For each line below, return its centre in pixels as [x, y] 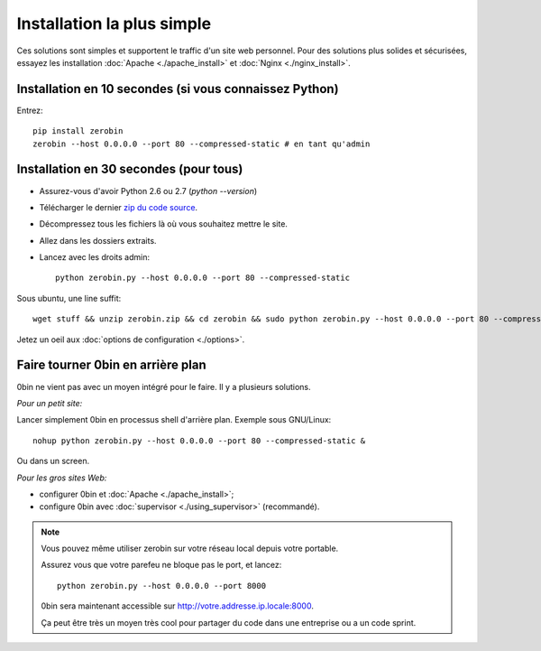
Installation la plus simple [114, 23]
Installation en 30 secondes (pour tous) [130, 169]
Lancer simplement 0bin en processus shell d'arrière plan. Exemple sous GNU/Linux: [174, 420]
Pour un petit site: [50, 403]
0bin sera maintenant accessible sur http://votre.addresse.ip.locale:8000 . [178, 606]
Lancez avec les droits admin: [95, 257]
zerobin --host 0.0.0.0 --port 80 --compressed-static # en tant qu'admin [202, 144]
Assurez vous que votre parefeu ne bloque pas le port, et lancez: [161, 565]
